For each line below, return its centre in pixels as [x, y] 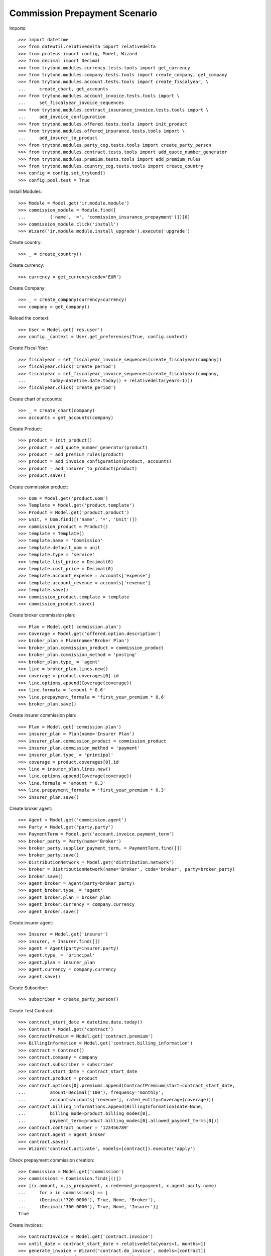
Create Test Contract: [32, 1010]
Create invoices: [26, 1225]
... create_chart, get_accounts [63, 89]
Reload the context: [29, 318]
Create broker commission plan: [42, 615]
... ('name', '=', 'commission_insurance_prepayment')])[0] [104, 217]
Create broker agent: [31, 808]
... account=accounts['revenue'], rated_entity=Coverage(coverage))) [116, 1100]
